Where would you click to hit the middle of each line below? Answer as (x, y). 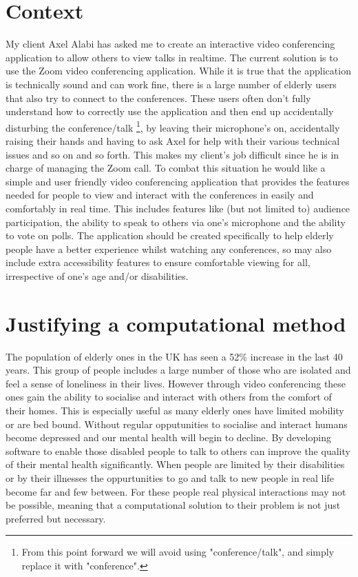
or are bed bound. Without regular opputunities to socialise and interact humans (177, 424)
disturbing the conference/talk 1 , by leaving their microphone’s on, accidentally (173, 126)
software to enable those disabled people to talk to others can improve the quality (178, 451)
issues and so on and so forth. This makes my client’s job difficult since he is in (172, 154)
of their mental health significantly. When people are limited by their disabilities (175, 464)
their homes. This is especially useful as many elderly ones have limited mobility (175, 410)
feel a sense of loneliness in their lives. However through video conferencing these (176, 383)
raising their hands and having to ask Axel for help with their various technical (173, 140)
